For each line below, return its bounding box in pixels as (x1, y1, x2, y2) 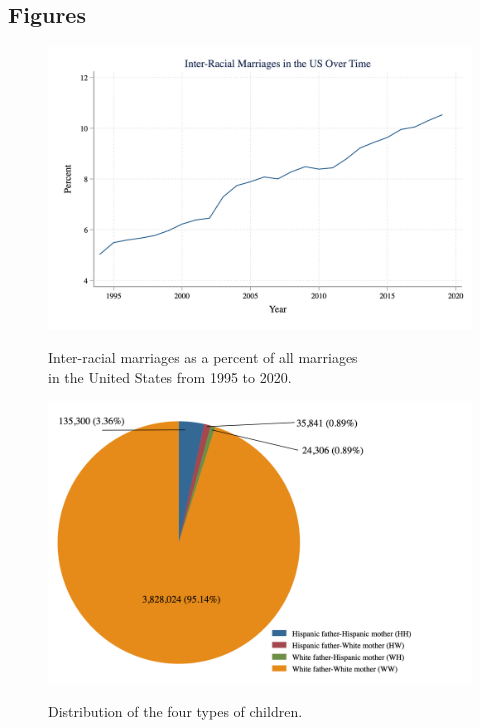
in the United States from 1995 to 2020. (48, 366, 292, 387)
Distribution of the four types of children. (48, 701, 303, 722)
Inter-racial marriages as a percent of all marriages (48, 347, 358, 368)
